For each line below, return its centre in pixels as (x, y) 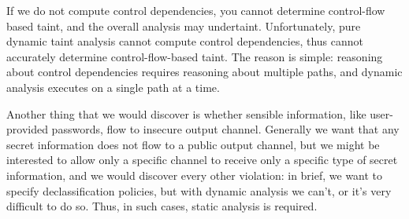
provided (27, 129)
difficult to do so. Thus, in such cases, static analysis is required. (162, 206)
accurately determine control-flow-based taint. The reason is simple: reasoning (195, 56)
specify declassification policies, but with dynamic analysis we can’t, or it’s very (199, 190)
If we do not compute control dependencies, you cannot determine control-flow (196, 10)
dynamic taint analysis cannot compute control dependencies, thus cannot (185, 41)
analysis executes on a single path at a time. (113, 87)
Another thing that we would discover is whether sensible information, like (186, 113)
